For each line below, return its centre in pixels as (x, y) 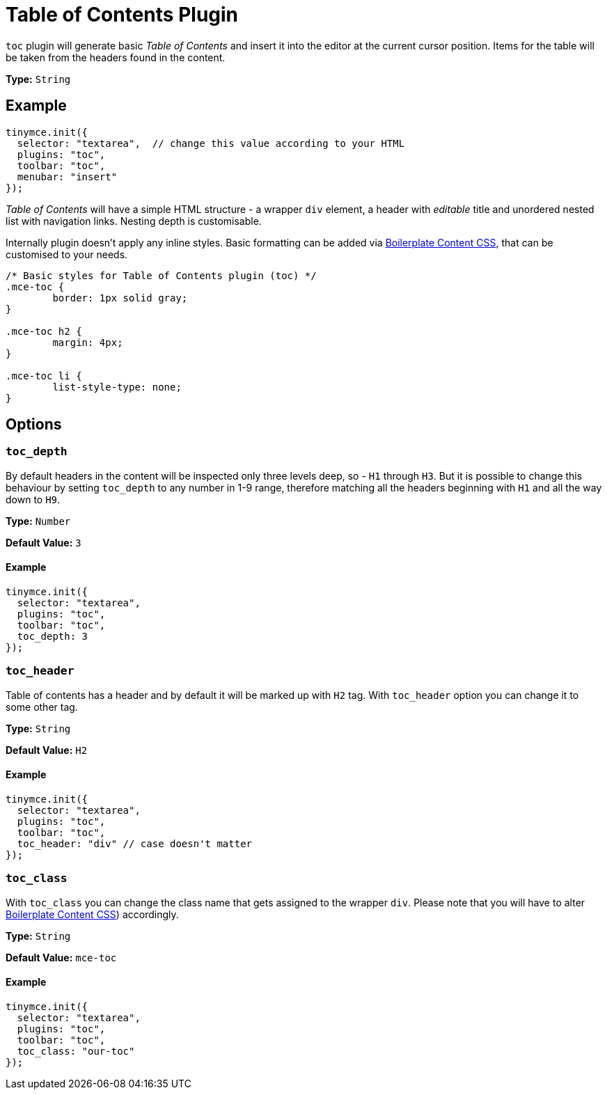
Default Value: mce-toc (61, 957)
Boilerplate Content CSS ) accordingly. (92, 914)
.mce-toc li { (44, 376)
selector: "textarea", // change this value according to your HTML (211, 143)
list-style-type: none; (117, 387)
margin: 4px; (88, 342)
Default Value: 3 (44, 542)
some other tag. (42, 707)
